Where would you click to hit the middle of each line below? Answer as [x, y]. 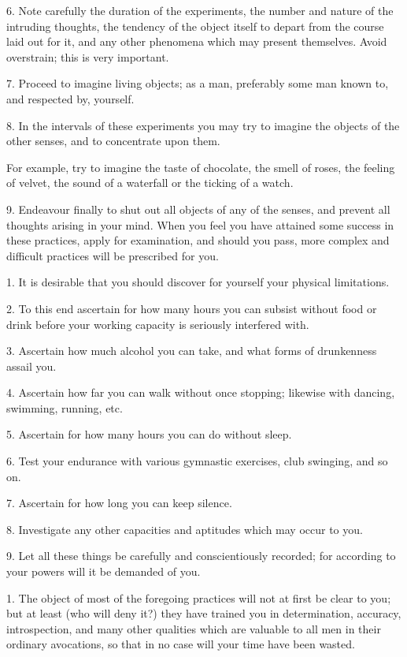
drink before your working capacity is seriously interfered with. [158, 324]
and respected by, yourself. [70, 98]
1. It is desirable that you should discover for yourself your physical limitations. [198, 282]
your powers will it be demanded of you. [104, 571]
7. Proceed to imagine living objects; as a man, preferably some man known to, [198, 83]
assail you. [31, 366]
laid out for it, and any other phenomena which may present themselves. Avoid [197, 41]
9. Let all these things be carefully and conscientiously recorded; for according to [201, 556]
